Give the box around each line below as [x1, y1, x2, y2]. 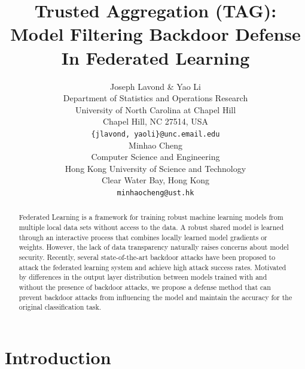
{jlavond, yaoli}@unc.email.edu [91, 129, 220, 138]
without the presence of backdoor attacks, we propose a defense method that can [19, 282, 271, 292]
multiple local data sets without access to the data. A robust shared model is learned [19, 222, 284, 232]
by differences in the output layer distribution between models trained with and [19, 272, 267, 282]
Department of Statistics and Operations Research [63, 92, 248, 104]
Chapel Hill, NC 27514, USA [102, 115, 209, 128]
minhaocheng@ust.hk [117, 188, 194, 197]
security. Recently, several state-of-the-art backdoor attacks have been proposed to [19, 252, 276, 262]
